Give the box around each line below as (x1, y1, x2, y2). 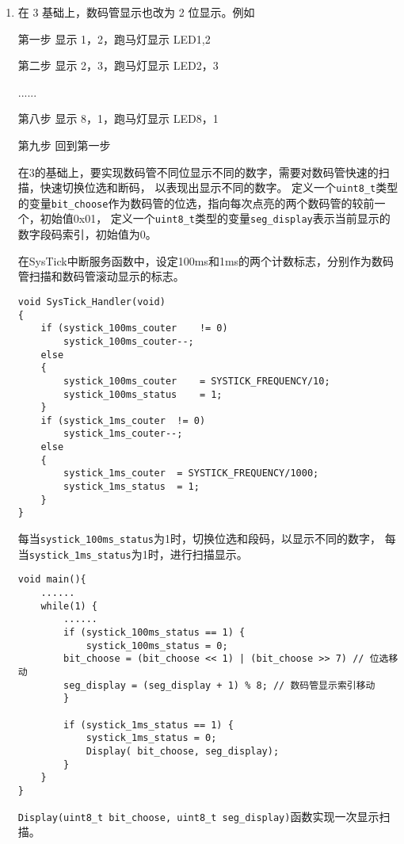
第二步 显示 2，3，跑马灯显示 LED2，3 (17, 57, 219, 74)
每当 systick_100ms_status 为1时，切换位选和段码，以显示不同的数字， (17, 530, 381, 547)
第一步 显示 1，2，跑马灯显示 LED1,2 (17, 30, 211, 47)
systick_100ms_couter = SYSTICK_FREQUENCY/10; (63, 375, 330, 387)
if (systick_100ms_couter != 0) (40, 323, 228, 334)
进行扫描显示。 (170, 545, 248, 562)
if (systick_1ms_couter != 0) (40, 414, 206, 426)
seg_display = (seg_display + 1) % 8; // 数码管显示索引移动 (63, 679, 375, 691)
